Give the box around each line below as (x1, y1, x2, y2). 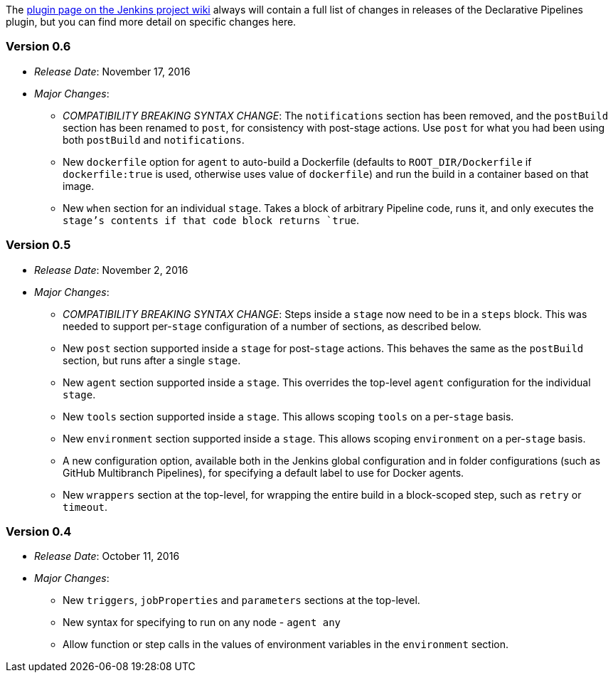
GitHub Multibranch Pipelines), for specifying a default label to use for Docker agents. (63, 466, 464, 479)
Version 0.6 (6, 39, 71, 54)
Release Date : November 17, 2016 (34, 65, 191, 78)
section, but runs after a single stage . (63, 354, 241, 366)
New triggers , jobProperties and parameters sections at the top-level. (63, 594, 420, 607)
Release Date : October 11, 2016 (34, 550, 180, 563)
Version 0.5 (6, 238, 71, 253)
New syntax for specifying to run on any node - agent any (63, 616, 341, 629)
